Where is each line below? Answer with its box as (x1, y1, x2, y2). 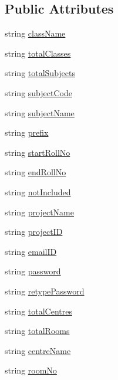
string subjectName (5, 106, 75, 119)
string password (5, 265, 61, 277)
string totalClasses (5, 47, 71, 59)
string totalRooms (5, 325, 70, 337)
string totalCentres (5, 304, 72, 317)
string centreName (5, 344, 71, 356)
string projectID (5, 225, 63, 238)
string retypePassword (5, 284, 85, 297)
